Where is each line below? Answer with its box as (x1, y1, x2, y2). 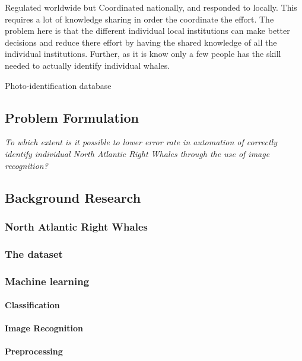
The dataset (5, 246, 63, 261)
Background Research (5, 188, 141, 206)
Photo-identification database (5, 79, 112, 91)
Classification (5, 299, 60, 311)
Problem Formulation (5, 108, 139, 126)
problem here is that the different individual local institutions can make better (5, 24, 290, 37)
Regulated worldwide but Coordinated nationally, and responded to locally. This (5, 1, 297, 13)
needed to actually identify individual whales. (5, 59, 170, 71)
